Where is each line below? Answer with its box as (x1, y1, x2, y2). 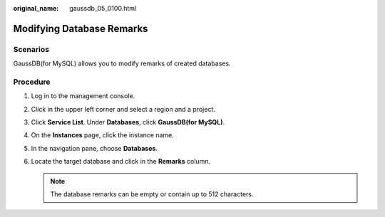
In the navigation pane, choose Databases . (31, 144, 158, 152)
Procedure (13, 77, 51, 87)
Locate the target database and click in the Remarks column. (31, 157, 210, 166)
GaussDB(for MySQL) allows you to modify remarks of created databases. (13, 59, 231, 68)
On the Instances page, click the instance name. (31, 131, 174, 139)
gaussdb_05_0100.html (69, 4, 137, 12)
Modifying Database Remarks (13, 22, 148, 35)
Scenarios (13, 44, 50, 54)
